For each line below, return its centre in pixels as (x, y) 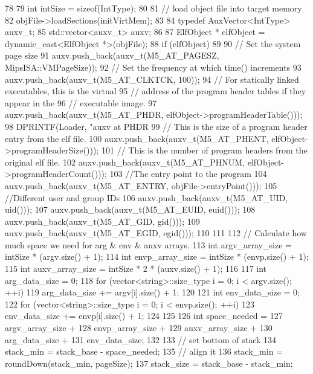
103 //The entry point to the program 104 (188, 174)
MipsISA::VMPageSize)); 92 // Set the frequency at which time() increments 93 (153, 67)
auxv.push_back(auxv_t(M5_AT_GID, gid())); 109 (102, 221)
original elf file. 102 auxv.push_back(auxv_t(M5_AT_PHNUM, (125, 162)
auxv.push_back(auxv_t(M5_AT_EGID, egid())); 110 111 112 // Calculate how (156, 233)
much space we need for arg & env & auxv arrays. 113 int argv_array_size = (148, 244)
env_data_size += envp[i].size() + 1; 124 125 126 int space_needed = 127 (144, 316)
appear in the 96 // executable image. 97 (81, 102)
